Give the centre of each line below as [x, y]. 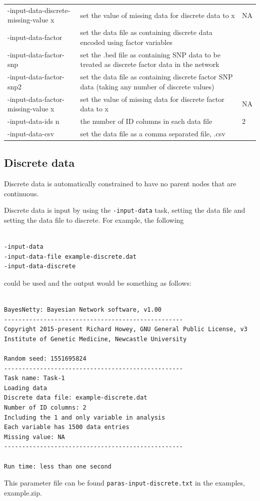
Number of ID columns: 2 [45, 408]
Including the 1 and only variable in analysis [85, 417]
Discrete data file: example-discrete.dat [76, 398]
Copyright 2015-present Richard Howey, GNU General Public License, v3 [126, 329]
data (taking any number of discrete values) [147, 86]
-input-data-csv [31, 133]
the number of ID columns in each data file [146, 121]
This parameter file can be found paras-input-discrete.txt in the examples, [124, 483]
